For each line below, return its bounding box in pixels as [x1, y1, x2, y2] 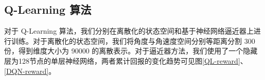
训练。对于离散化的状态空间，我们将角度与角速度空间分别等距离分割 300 [11, 35, 255, 46]
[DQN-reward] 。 [4, 65, 56, 76]
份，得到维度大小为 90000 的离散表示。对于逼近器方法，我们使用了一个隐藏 [4, 45, 258, 56]
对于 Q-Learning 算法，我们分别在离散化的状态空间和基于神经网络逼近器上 [4, 25, 254, 36]
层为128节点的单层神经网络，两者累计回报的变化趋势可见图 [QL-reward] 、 [4, 55, 248, 66]
